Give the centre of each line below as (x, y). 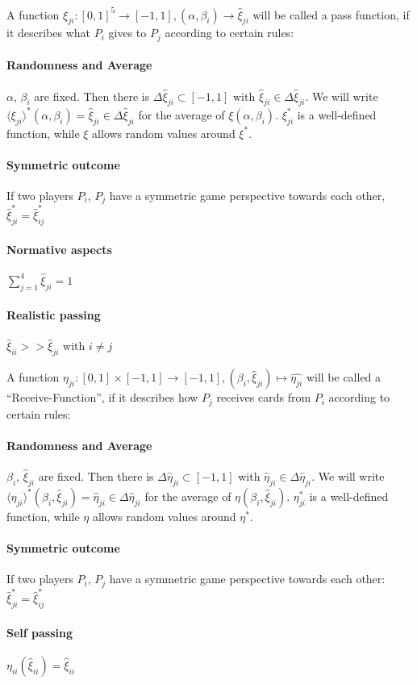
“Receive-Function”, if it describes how (102, 397)
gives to (127, 33)
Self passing (40, 632)
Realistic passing (54, 315)
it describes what (49, 33)
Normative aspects (59, 249)
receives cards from (264, 397)
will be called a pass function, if (331, 14)
